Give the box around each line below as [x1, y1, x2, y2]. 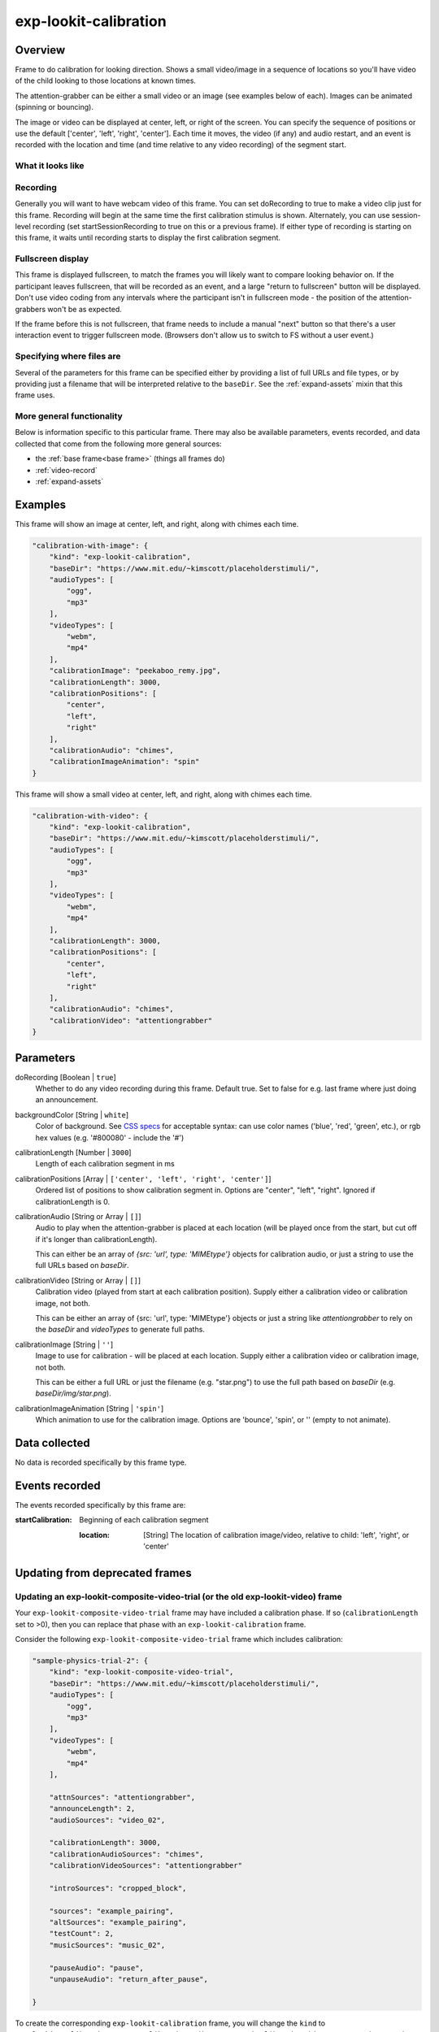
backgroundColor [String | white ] [15, 1109, 129, 1119]
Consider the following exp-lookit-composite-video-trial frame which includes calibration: [15, 1635, 343, 1644]
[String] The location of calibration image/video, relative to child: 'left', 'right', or [143, 1530, 410, 1539]
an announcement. [35, 1095, 98, 1105]
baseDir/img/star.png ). [35, 1388, 111, 1398]
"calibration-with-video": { [32, 811, 149, 820]
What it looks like [15, 160, 85, 172]
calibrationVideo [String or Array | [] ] [15, 1275, 141, 1285]
